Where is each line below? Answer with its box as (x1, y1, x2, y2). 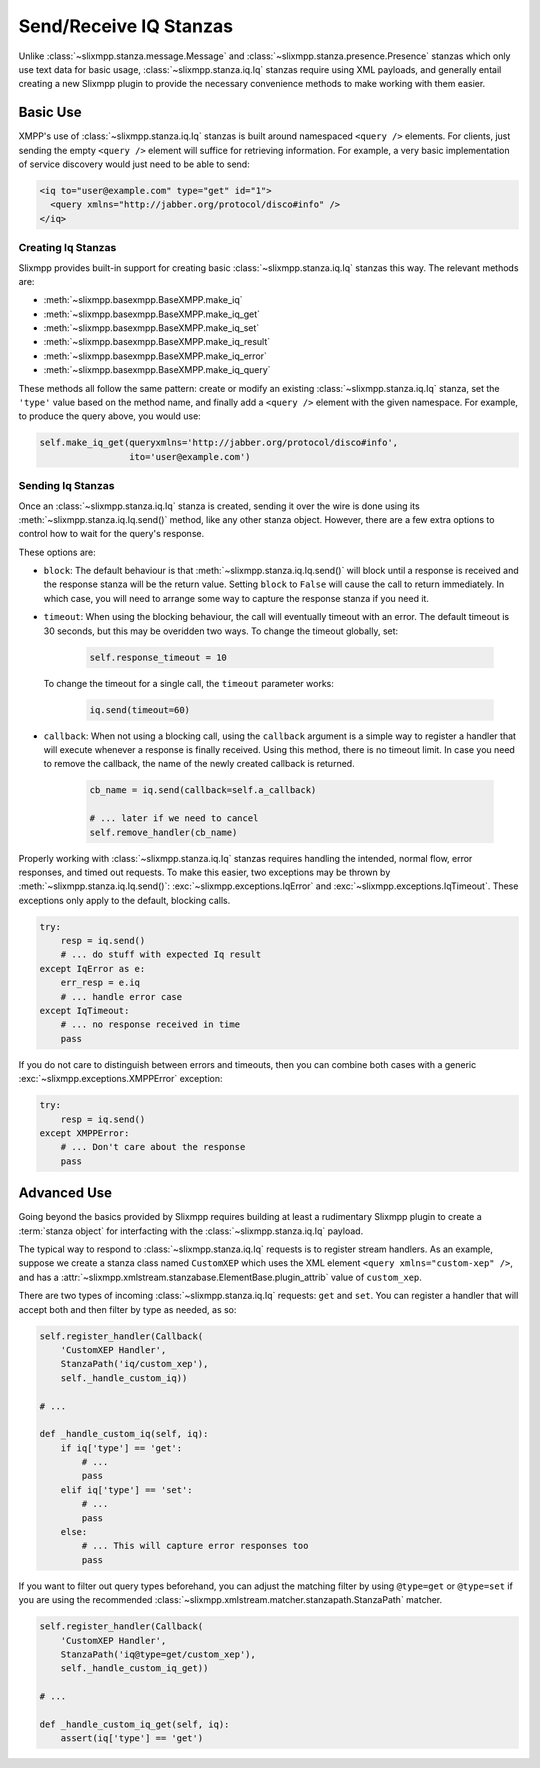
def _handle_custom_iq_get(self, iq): (39, 1718, 230, 1730)
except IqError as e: (39, 963, 146, 974)
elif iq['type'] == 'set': (60, 1484, 194, 1495)
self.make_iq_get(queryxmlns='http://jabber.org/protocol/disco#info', (39, 437, 399, 449)
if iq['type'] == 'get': (60, 1442, 183, 1454)
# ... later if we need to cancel (89, 813, 259, 824)
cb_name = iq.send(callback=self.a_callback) (89, 785, 317, 796)
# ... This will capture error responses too (81, 1540, 309, 1552)
